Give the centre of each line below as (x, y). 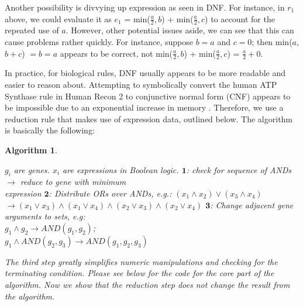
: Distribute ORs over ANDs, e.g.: (110, 193)
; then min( (272, 42)
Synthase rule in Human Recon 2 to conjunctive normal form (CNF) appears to (148, 96)
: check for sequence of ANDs (239, 169)
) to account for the (240, 18)
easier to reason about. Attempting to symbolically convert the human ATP (141, 85)
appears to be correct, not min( (116, 53)
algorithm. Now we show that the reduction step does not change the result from (147, 284)
